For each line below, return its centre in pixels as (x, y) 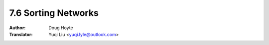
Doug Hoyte (61, 28)
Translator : (21, 34)
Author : (17, 28)
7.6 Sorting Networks (54, 13)
